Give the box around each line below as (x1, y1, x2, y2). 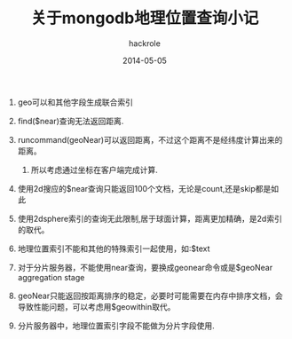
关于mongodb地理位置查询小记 (30, 8, 259, 28)
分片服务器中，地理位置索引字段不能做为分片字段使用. (17, 320, 215, 331)
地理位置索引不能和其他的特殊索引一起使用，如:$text (17, 243, 210, 254)
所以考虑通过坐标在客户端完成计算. (30, 164, 158, 175)
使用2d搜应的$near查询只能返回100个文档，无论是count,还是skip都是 (17, 183, 272, 193)
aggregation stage (17, 272, 85, 282)
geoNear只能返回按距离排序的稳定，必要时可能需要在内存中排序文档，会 (17, 290, 283, 301)
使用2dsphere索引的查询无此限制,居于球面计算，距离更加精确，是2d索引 (17, 213, 282, 224)
